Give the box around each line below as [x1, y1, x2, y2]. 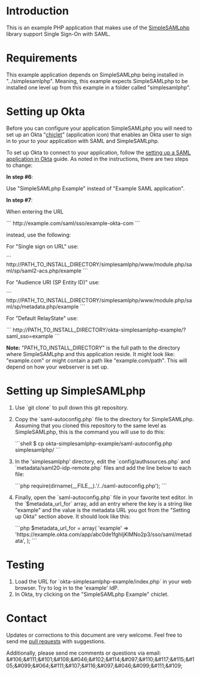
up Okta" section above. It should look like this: [14, 513, 131, 520]
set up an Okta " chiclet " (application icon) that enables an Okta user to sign [6, 130, 192, 138]
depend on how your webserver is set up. [6, 363, 109, 370]
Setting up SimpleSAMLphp [6, 384, 146, 397]
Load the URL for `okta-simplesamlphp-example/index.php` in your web [14, 577, 192, 585]
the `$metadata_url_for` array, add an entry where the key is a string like [14, 500, 192, 507]
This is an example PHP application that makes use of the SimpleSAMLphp [6, 24, 190, 31]
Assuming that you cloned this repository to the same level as [14, 422, 167, 429]
